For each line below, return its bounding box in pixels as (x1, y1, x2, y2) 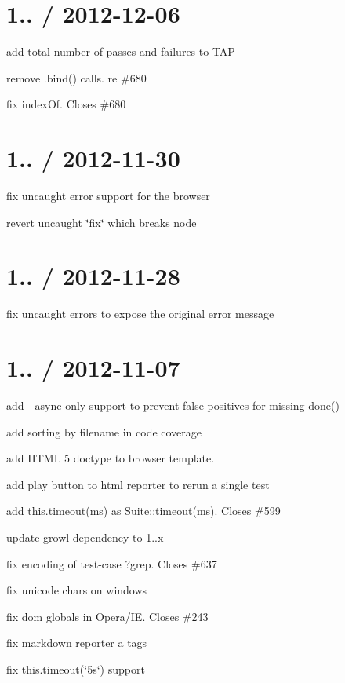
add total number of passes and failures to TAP (6, 43, 235, 60)
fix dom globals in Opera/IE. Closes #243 (6, 608, 209, 624)
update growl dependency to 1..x (6, 529, 164, 546)
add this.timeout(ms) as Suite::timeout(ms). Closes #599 (6, 502, 281, 519)
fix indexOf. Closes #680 (6, 96, 126, 112)
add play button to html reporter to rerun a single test (6, 476, 270, 492)
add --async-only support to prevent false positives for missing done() (6, 397, 340, 414)
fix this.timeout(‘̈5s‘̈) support (6, 661, 145, 677)
